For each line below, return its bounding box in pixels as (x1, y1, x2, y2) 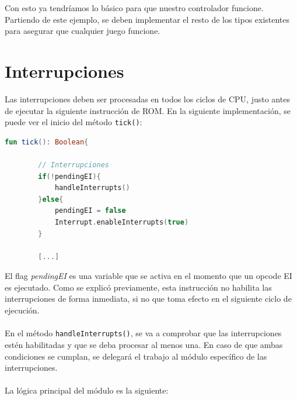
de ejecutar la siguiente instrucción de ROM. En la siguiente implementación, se (5, 104, 291, 116)
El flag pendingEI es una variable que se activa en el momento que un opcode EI (5, 270, 292, 282)
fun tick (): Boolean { (5, 137, 89, 146)
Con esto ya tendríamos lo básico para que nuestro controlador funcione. (5, 2, 264, 13)
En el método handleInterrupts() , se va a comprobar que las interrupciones (5, 327, 282, 339)
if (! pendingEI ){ (38, 172, 101, 181)
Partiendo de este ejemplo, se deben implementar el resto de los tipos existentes (5, 13, 290, 25)
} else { (38, 195, 64, 204)
